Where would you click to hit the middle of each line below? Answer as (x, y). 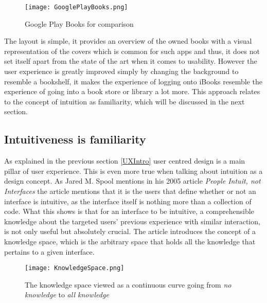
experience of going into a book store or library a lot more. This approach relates (132, 91)
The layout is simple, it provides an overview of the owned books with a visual (128, 41)
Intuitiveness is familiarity (75, 139)
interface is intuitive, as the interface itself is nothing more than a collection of (128, 201)
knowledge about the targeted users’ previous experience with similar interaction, (132, 221)
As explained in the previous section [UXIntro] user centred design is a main (125, 161)
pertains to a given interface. (49, 251)
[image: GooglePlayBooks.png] (76, 7)
